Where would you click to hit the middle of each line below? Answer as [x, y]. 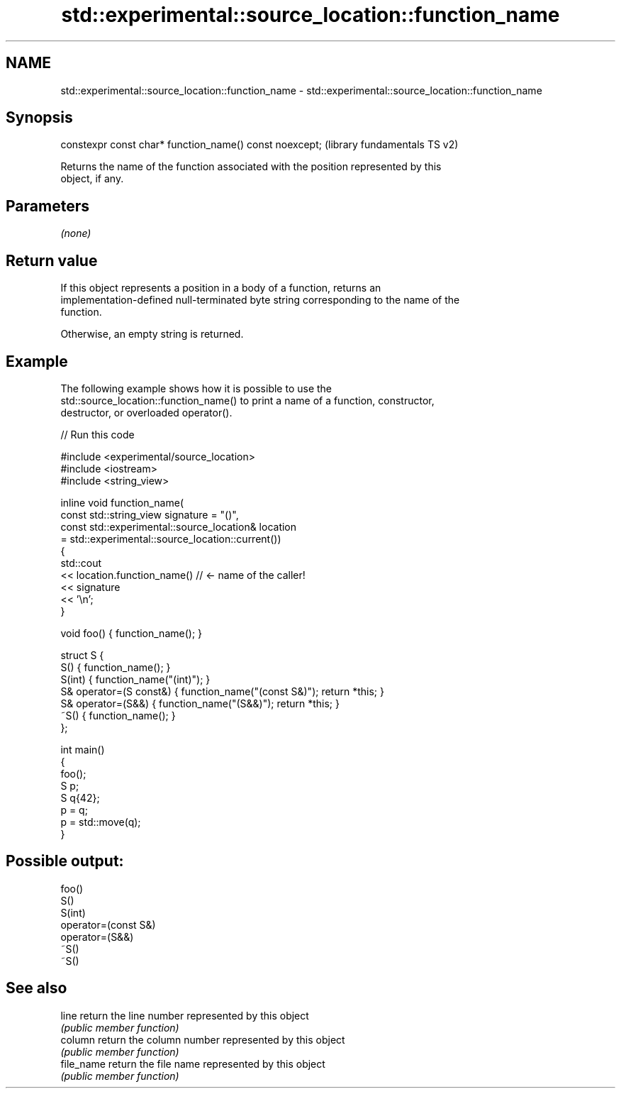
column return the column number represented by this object [203, 1039]
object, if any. [92, 179]
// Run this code [97, 434]
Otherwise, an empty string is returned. [152, 334]
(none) [76, 233]
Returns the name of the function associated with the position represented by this [251, 167]
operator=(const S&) [108, 924]
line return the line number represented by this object [185, 1015]
